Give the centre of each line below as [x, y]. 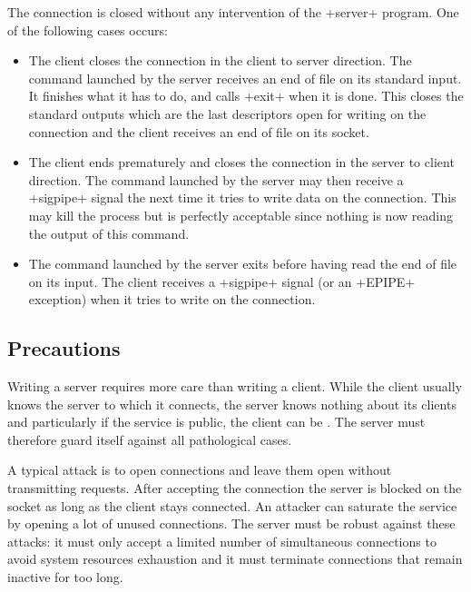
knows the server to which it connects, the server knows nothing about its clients [232, 404]
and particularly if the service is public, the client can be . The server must [216, 422]
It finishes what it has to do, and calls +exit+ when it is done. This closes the [246, 96]
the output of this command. [109, 233]
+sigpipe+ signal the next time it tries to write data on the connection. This [242, 197]
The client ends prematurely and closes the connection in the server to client [241, 162]
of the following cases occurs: [88, 30]
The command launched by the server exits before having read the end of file [243, 264]
